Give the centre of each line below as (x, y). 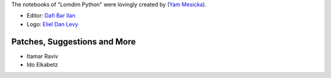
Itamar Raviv (42, 56)
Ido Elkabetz (42, 65)
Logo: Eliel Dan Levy (52, 24)
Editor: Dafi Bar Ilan (51, 16)
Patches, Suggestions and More (74, 42)
